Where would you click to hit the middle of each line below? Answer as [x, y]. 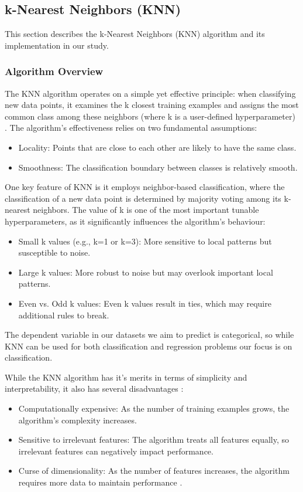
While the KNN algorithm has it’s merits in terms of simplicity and [126, 377]
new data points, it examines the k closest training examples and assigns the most [152, 105]
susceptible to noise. [54, 252]
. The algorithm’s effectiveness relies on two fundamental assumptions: [131, 128]
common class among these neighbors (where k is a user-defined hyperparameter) [150, 116]
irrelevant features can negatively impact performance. [116, 451]
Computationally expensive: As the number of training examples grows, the [154, 408]
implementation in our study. [57, 45]
